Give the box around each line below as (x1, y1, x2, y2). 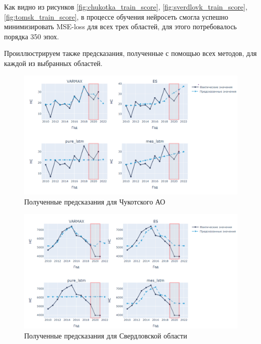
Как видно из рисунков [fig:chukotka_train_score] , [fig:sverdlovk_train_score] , (4, 2, 247, 12)
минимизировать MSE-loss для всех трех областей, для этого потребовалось (4, 21, 237, 32)
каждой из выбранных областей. (4, 57, 103, 68)
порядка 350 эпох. (4, 31, 59, 41)
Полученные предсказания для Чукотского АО (24, 196, 165, 207)
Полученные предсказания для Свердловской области (24, 330, 187, 340)
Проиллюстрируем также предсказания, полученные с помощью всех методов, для (4, 48, 257, 58)
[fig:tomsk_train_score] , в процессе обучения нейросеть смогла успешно (4, 11, 228, 22)
